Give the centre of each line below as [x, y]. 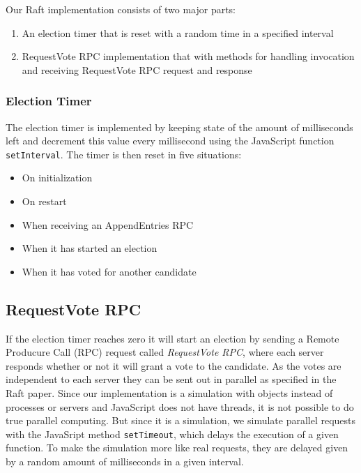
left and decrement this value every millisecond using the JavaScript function [170, 141]
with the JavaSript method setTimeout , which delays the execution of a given [172, 434]
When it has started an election [90, 248]
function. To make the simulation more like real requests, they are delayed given [177, 448]
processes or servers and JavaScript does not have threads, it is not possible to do [180, 406]
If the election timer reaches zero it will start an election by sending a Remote [172, 338]
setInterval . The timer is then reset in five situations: [124, 154]
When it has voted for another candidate [109, 271]
